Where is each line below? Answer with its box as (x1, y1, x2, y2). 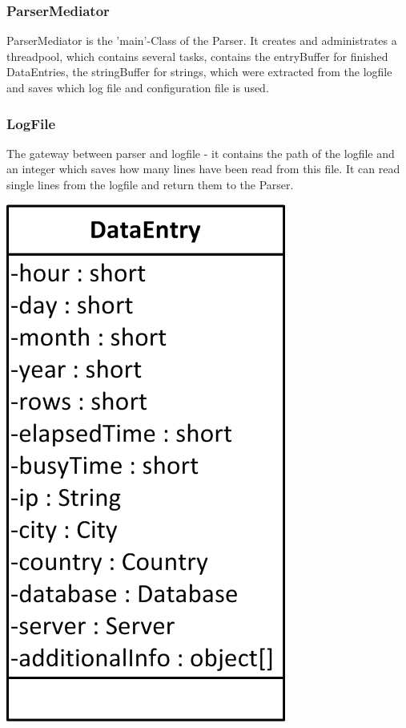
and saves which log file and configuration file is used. (6, 79, 269, 95)
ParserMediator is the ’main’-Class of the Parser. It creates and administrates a (6, 32, 397, 49)
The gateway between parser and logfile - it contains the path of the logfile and (6, 144, 395, 161)
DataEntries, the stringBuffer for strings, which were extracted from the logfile (6, 63, 392, 80)
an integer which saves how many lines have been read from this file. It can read (6, 160, 400, 177)
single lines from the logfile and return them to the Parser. (6, 176, 294, 192)
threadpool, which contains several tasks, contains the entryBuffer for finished (6, 47, 388, 64)
